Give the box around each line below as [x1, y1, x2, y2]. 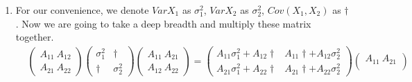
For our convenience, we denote [15, 3, 149, 17]
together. [15, 30, 54, 44]
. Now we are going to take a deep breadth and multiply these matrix [15, 16, 311, 30]
